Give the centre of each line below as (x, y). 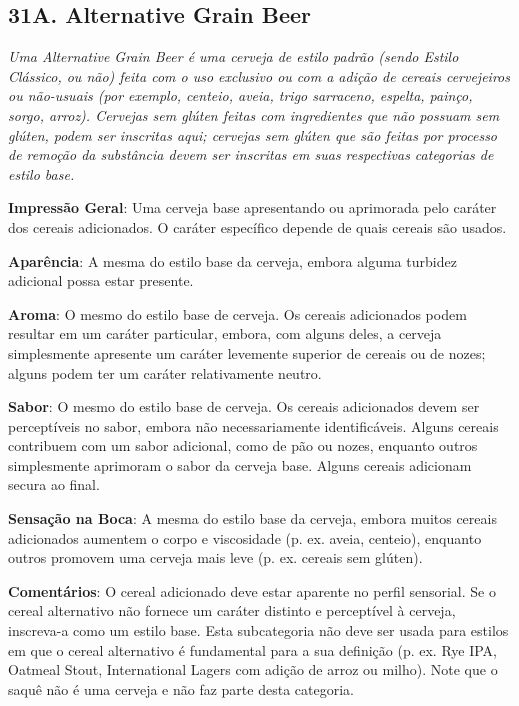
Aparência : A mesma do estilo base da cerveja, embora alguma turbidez (232, 260)
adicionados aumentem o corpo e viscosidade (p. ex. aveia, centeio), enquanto (245, 537)
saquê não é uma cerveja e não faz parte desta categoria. (181, 688)
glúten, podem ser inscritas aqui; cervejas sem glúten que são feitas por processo (253, 134)
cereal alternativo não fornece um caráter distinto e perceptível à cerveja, (232, 610)
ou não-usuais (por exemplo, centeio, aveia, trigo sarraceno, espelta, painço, (240, 95)
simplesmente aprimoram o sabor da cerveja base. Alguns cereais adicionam (240, 464)
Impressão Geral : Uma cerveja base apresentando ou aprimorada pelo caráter (252, 207)
